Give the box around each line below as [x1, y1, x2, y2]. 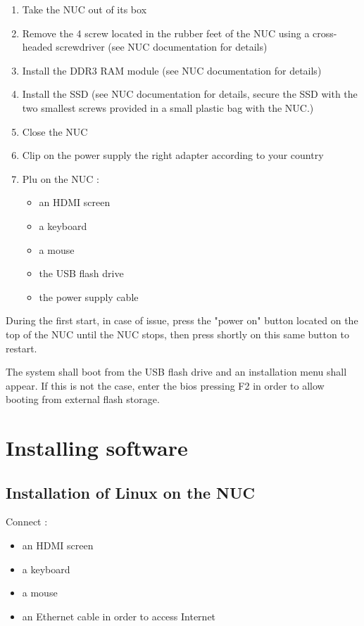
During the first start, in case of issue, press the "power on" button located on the [6, 313, 358, 328]
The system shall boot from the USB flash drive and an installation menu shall [6, 364, 347, 379]
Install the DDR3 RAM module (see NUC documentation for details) [22, 63, 322, 77]
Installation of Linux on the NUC [6, 481, 256, 503]
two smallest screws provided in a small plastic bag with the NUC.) [22, 100, 314, 115]
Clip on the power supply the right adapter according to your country [22, 148, 324, 162]
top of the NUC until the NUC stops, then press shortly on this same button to [6, 326, 349, 341]
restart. [6, 340, 37, 355]
